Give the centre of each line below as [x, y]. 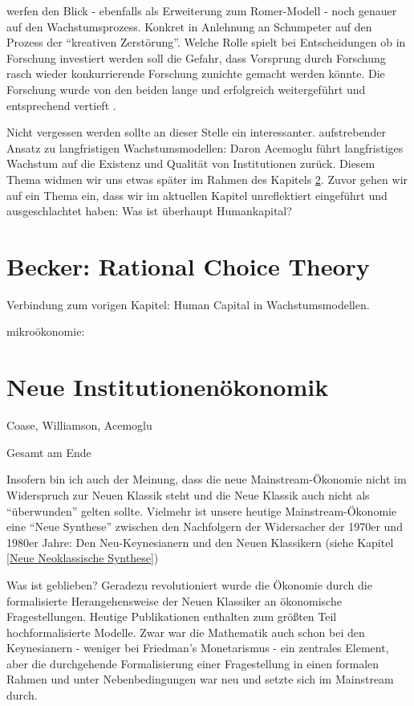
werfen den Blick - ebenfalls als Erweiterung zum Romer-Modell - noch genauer [202, 10]
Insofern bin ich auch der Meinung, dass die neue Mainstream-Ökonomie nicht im [207, 479]
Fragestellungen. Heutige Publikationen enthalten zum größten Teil [172, 616]
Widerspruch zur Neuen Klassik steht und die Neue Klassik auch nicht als [188, 494]
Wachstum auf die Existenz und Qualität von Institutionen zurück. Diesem [191, 163]
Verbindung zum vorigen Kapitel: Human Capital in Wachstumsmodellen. [188, 304]
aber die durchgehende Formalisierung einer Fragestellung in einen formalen [193, 663]
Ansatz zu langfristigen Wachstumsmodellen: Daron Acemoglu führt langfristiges [205, 147]
